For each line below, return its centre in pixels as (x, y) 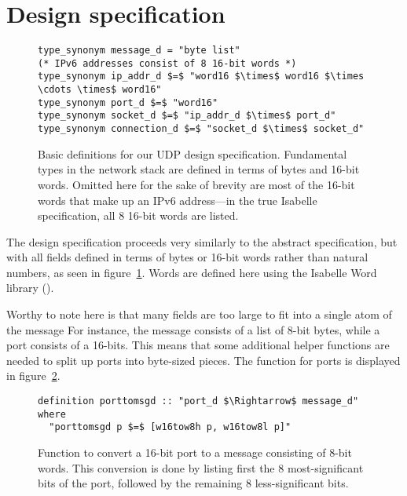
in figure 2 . (33, 376)
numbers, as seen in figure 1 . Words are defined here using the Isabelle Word (192, 272)
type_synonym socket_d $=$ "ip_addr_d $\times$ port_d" (187, 116)
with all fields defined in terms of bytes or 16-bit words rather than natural (187, 257)
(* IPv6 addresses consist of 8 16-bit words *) (167, 63)
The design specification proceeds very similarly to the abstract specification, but (202, 241)
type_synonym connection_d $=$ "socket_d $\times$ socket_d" (201, 129)
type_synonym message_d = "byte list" (139, 51)
